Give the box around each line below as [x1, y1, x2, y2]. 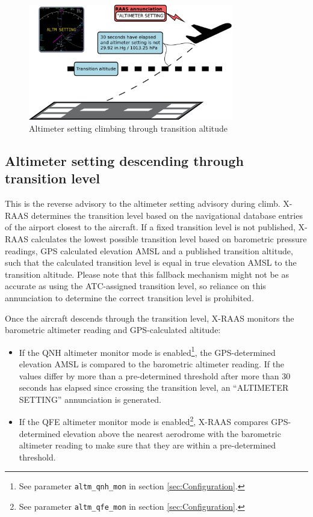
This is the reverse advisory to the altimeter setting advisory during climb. [5, 197, 280, 210]
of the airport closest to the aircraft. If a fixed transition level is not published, [5, 221, 296, 233]
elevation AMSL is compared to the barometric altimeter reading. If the [19, 358, 285, 370]
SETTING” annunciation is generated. [19, 393, 161, 405]
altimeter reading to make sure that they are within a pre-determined [19, 439, 276, 451]
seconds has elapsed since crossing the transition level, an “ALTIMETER [19, 381, 289, 394]
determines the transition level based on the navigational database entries [31, 209, 303, 221]
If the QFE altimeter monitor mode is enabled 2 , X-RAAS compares [19, 414, 268, 428]
